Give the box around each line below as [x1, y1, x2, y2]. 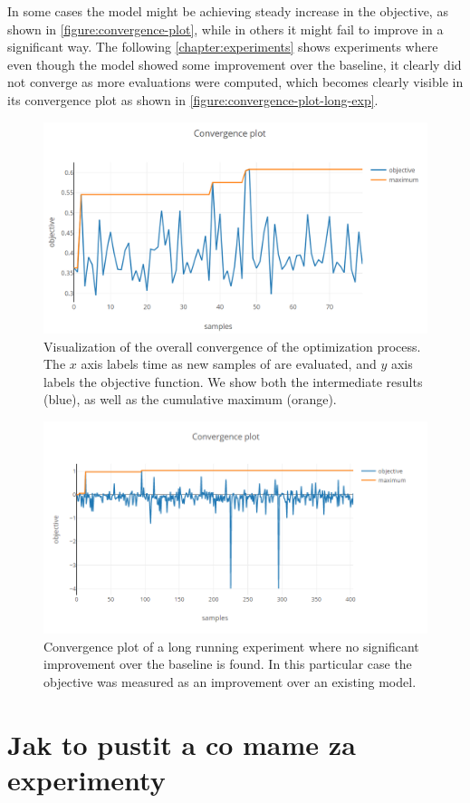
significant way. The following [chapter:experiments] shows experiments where [7, 37, 438, 56]
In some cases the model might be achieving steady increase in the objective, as [7, 2, 448, 20]
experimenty [7, 760, 166, 798]
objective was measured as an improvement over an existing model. [43, 672, 417, 691]
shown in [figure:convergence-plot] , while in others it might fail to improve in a [7, 19, 444, 38]
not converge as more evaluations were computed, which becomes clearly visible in [7, 73, 464, 92]
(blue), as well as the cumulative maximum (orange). [43, 390, 337, 409]
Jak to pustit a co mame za [7, 725, 356, 762]
